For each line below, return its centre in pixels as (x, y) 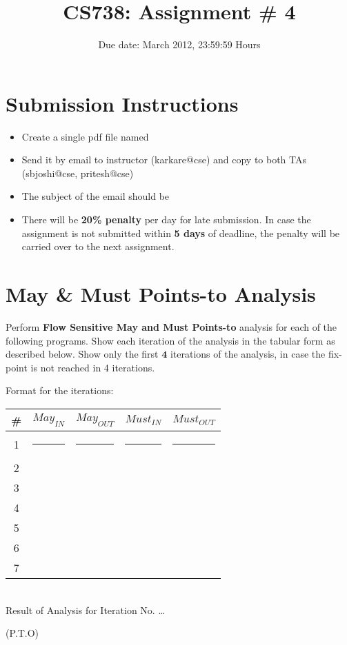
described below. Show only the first (82, 354)
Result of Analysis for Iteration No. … (85, 610)
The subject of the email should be (96, 196)
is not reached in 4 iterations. (93, 367)
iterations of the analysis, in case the (248, 354)
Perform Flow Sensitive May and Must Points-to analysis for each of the (171, 326)
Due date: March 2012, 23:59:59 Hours (179, 44)
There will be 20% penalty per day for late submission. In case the (166, 219)
